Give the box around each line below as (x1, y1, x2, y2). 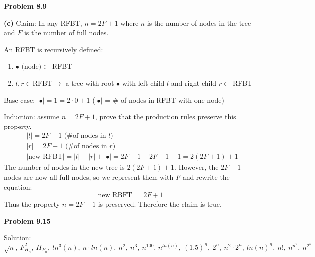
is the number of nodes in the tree (147, 17, 251, 28)
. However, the (174, 162, 219, 172)
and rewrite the (182, 172, 230, 182)
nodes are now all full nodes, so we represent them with (4, 172, 174, 182)
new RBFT (98, 192, 132, 199)
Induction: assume (4, 111, 59, 122)
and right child (171, 77, 217, 88)
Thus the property (4, 199, 60, 209)
